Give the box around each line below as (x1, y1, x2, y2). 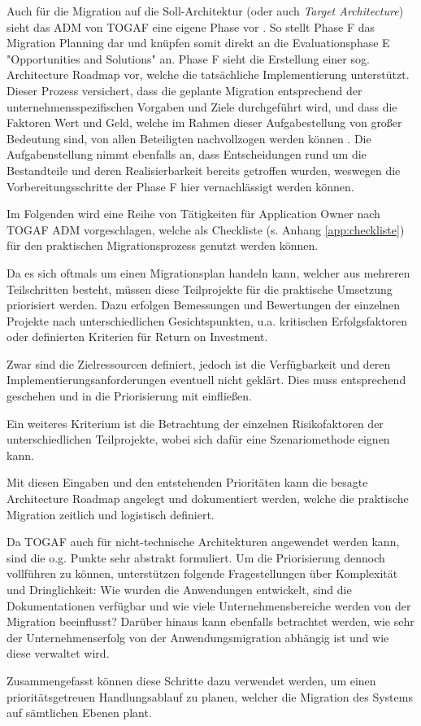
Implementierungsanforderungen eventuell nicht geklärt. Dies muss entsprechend (7, 371, 406, 388)
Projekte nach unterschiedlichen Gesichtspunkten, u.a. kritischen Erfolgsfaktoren (7, 312, 408, 329)
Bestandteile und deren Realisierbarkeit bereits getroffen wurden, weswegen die (7, 161, 401, 178)
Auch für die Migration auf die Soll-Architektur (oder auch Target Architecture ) (7, 2, 404, 19)
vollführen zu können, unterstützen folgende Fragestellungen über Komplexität (7, 565, 398, 582)
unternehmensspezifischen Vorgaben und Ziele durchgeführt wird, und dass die (7, 98, 397, 115)
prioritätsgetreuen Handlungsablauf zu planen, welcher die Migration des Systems (7, 688, 413, 705)
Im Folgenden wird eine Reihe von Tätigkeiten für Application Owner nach (7, 205, 380, 222)
